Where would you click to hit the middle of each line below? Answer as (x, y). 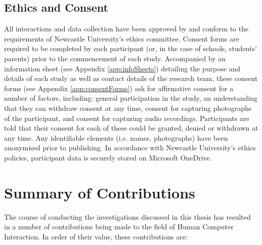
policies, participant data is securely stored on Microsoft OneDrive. (108, 157)
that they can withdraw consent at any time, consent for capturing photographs (128, 108)
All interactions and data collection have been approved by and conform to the (126, 29)
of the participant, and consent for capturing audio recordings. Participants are (127, 118)
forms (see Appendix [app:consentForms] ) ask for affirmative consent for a (119, 88)
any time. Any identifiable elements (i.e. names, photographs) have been (116, 137)
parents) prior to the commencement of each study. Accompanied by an (115, 58)
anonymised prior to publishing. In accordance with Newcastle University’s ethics (130, 148)
